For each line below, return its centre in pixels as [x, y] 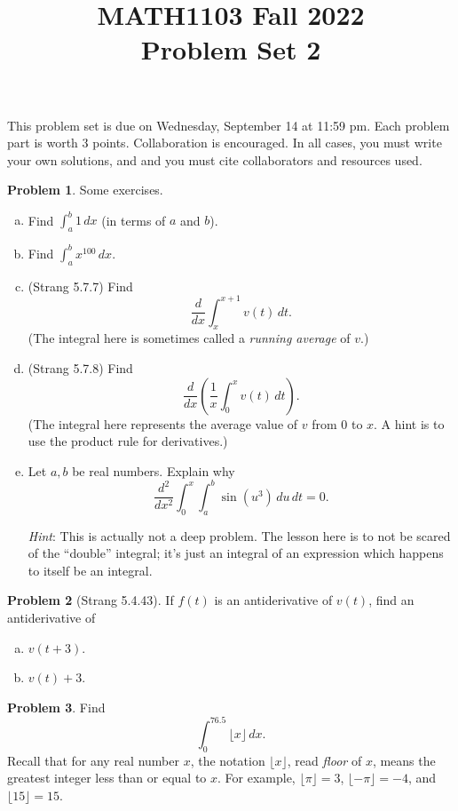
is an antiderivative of [273, 600]
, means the [404, 760]
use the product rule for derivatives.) [128, 441]
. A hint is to [409, 423]
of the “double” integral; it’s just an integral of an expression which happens [236, 553]
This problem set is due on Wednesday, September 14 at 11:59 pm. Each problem [229, 125]
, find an [391, 600]
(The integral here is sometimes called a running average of [189, 338]
